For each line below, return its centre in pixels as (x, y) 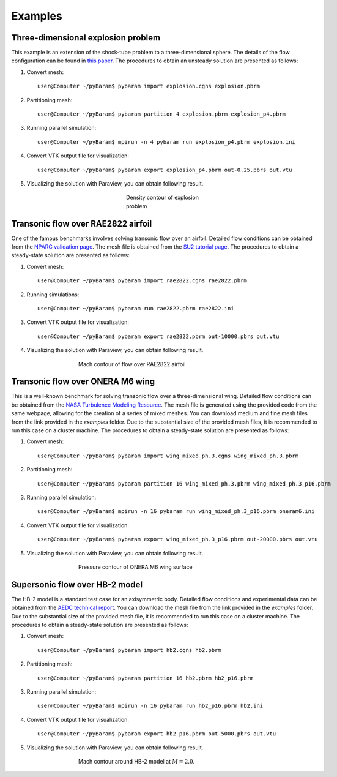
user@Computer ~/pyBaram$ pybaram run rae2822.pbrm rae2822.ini (136, 308)
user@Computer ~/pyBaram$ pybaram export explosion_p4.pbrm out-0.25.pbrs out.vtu (165, 170)
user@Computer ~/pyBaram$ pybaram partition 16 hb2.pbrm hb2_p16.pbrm (146, 678)
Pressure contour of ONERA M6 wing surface (135, 567)
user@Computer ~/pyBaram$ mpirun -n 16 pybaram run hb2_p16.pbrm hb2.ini (150, 706)
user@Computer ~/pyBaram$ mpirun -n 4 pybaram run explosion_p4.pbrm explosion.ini (167, 142)
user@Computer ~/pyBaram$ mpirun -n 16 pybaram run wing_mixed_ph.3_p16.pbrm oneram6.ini (176, 512)
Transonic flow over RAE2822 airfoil (82, 223)
